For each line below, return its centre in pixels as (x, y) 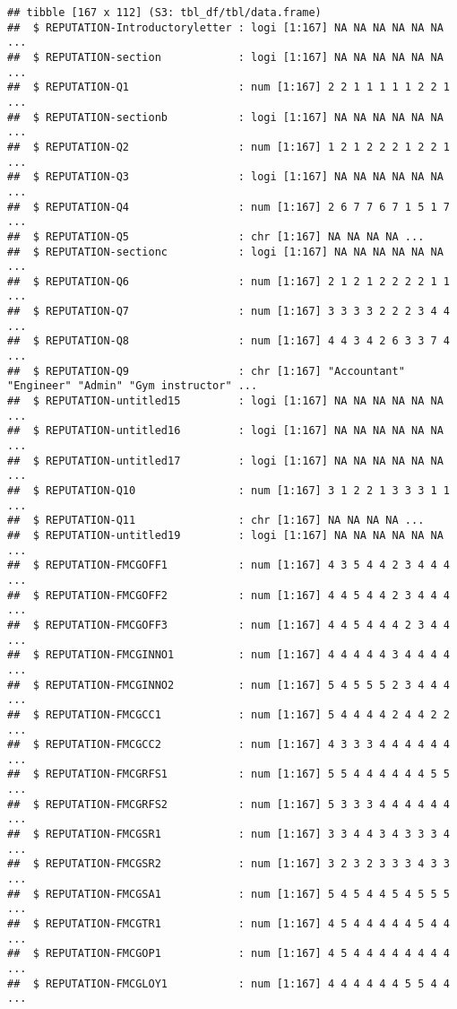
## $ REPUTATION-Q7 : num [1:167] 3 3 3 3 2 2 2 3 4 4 (228, 312)
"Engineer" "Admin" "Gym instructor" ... (133, 386)
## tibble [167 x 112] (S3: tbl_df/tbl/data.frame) (164, 13)
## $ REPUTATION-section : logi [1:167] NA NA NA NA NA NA (225, 57)
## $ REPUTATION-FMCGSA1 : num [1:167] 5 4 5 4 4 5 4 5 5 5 (228, 894)
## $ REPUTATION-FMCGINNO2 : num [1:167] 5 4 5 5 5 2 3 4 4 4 (228, 685)
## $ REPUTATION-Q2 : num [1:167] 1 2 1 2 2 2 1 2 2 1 (228, 147)
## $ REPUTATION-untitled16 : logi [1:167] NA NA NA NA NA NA (225, 431)
